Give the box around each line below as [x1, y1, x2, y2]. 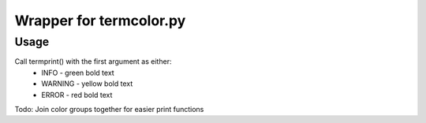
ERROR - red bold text [41, 90, 113, 99]
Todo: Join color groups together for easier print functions [14, 104, 204, 114]
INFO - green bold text [41, 68, 114, 77]
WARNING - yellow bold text [41, 79, 133, 88]
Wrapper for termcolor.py [14, 12, 186, 29]
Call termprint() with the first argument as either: [14, 57, 172, 66]
